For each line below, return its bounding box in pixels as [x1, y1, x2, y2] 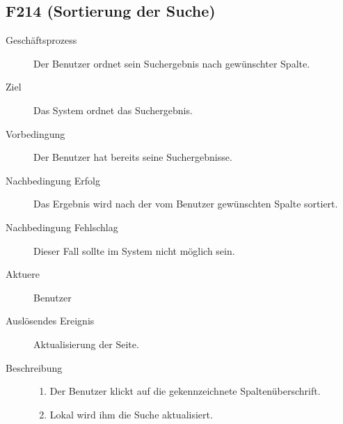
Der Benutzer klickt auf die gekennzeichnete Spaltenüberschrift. [49, 384, 321, 398]
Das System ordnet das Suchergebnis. [33, 102, 193, 117]
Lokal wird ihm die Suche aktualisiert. [49, 407, 213, 421]
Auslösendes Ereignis [6, 313, 95, 328]
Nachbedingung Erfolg [6, 173, 100, 187]
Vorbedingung [6, 126, 65, 141]
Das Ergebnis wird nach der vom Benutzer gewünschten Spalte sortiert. [33, 196, 338, 211]
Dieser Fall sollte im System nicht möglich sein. [33, 243, 235, 258]
